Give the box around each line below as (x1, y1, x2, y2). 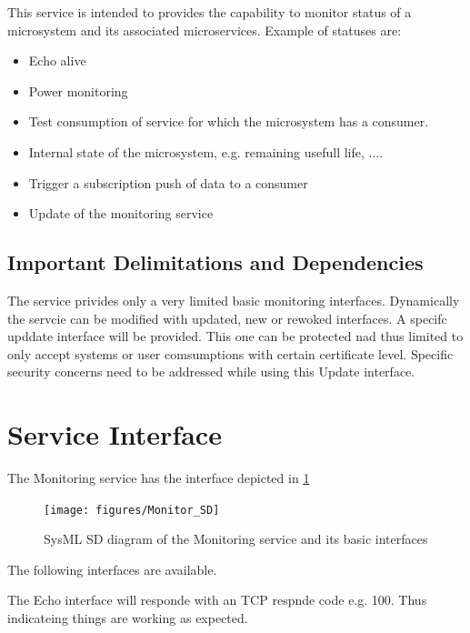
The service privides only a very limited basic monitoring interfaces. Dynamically (7, 290, 460, 309)
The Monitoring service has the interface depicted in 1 (7, 468, 310, 487)
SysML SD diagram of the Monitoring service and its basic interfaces (44, 529, 428, 548)
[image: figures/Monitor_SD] (44, 503, 220, 517)
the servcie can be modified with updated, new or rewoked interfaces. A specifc (7, 308, 447, 327)
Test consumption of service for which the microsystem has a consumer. (28, 112, 429, 131)
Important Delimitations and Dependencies (7, 248, 424, 276)
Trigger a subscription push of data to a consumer (28, 173, 308, 192)
